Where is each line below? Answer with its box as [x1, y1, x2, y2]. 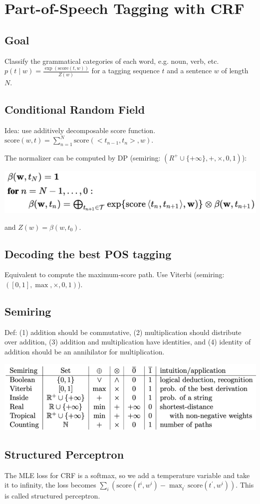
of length [221, 65, 249, 76]
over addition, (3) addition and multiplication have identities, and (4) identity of [4, 336, 251, 347]
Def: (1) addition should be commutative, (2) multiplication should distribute [4, 327, 242, 337]
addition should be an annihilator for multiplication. [4, 346, 165, 356]
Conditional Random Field [4, 101, 145, 117]
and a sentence [167, 65, 212, 76]
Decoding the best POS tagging [4, 246, 172, 261]
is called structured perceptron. [4, 491, 100, 501]
